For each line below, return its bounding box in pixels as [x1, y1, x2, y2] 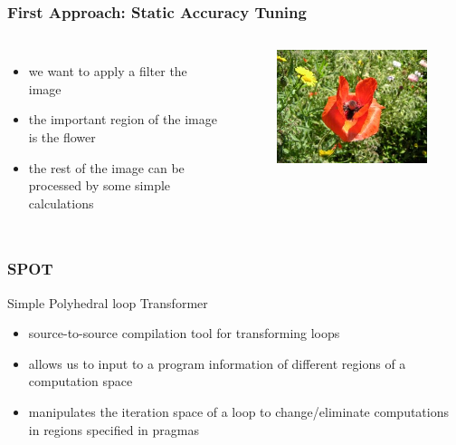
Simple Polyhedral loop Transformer [7, 293, 208, 312]
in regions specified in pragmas [28, 420, 199, 439]
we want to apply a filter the [28, 62, 187, 81]
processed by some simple [28, 176, 171, 195]
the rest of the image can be [28, 158, 185, 177]
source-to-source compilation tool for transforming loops [28, 324, 340, 343]
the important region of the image [28, 110, 217, 129]
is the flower [28, 128, 96, 146]
